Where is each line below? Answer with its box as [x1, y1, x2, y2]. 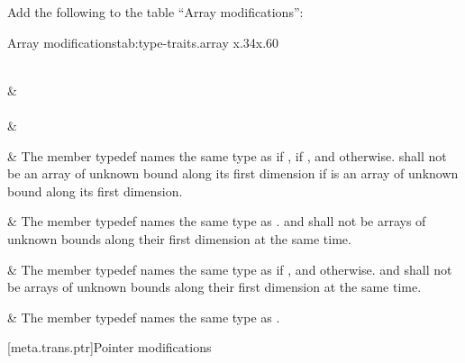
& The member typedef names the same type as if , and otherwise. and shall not [7, 259, 452, 278]
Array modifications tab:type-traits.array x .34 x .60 [7, 32, 279, 51]
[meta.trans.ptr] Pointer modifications [7, 338, 212, 357]
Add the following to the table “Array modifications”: [7, 3, 304, 21]
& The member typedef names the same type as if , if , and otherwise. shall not [7, 146, 447, 165]
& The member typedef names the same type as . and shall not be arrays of [7, 212, 426, 231]
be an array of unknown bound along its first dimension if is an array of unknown [7, 164, 459, 183]
